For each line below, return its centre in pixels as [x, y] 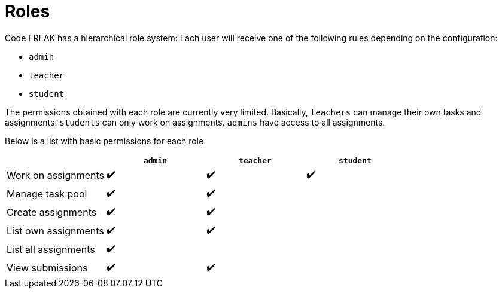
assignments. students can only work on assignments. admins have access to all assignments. [195, 122]
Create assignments [52, 213]
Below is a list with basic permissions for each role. [106, 141]
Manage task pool [47, 194]
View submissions [47, 268]
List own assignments [55, 231]
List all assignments [51, 250]
